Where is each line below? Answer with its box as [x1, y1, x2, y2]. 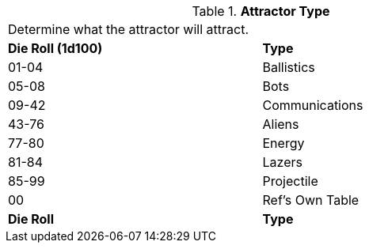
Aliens [262, 116, 299, 132]
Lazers [262, 154, 302, 170]
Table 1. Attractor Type [192, 3, 330, 19]
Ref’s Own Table [262, 192, 359, 208]
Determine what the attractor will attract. [8, 21, 249, 37]
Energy [262, 135, 305, 151]
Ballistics [262, 59, 315, 75]
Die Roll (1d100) [8, 40, 103, 56]
